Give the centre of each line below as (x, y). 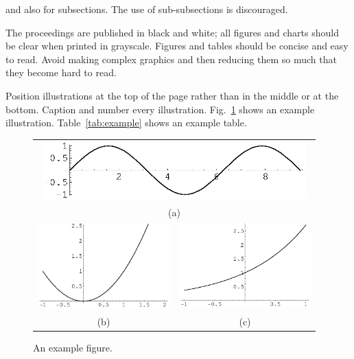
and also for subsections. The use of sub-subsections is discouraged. (147, 9)
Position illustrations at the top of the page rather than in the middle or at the (172, 95)
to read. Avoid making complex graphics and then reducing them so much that (171, 59)
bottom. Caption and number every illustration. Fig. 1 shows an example (160, 109)
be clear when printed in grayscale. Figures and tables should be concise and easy (177, 46)
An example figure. (73, 347)
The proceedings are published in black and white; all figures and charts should (172, 32)
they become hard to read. (61, 72)
